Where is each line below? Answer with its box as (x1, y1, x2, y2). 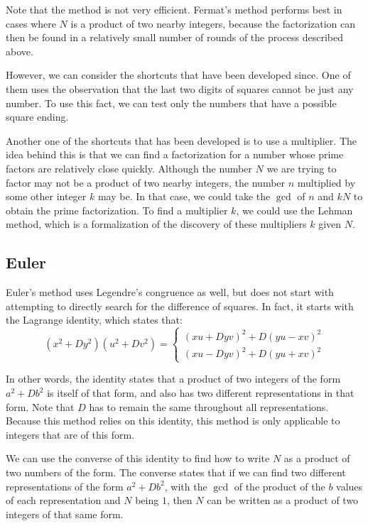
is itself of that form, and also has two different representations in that (47, 385, 355, 400)
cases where (6, 16, 56, 31)
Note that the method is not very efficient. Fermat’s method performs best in (6, 2, 342, 16)
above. (6, 43, 33, 58)
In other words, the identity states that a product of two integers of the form (6, 371, 341, 386)
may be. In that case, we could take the (97, 189, 271, 204)
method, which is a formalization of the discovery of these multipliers (6, 217, 307, 231)
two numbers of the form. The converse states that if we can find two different (6, 465, 346, 480)
